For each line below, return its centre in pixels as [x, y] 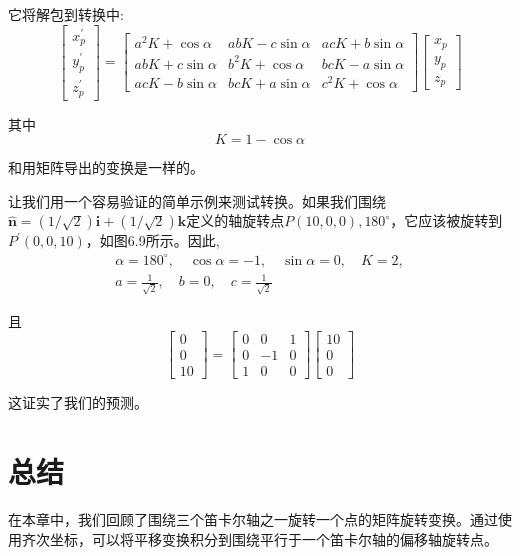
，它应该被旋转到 [446, 220]
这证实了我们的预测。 [78, 402]
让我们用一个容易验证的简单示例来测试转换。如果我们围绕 [197, 200]
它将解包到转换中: [66, 14]
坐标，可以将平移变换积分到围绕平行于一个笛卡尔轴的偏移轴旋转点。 [273, 538]
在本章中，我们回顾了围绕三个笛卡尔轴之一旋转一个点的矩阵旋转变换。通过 [253, 519]
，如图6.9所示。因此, [152, 240]
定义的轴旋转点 [235, 220]
